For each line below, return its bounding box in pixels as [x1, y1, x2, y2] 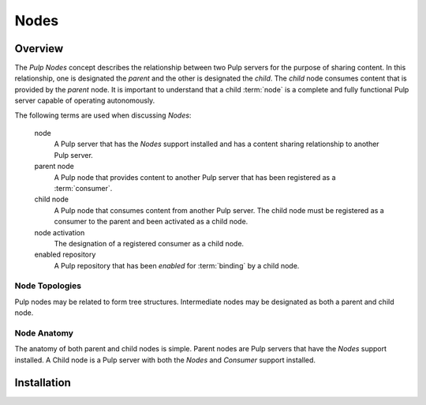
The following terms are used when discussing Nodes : [14, 111, 192, 120]
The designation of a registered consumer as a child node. [54, 238, 245, 248]
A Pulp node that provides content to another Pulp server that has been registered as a [54, 172, 336, 182]
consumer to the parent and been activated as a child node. [54, 217, 248, 227]
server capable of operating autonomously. [14, 96, 155, 106]
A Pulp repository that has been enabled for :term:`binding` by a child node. [54, 261, 300, 270]
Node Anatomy [14, 328, 74, 339]
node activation [34, 227, 85, 237]
